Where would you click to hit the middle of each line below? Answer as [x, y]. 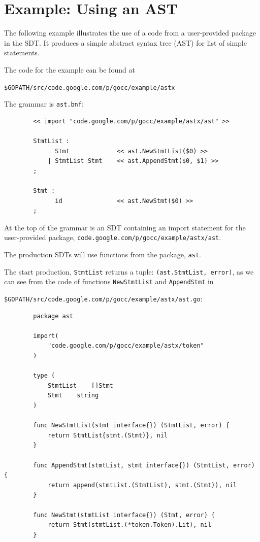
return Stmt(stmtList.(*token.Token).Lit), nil [129, 525]
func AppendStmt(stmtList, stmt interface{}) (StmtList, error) [144, 465]
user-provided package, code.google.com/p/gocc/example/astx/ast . [113, 237]
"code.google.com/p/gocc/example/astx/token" [126, 346]
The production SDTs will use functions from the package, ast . [103, 254]
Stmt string [73, 396]
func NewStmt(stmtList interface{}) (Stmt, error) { [124, 515]
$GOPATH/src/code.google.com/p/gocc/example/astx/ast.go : [103, 298]
